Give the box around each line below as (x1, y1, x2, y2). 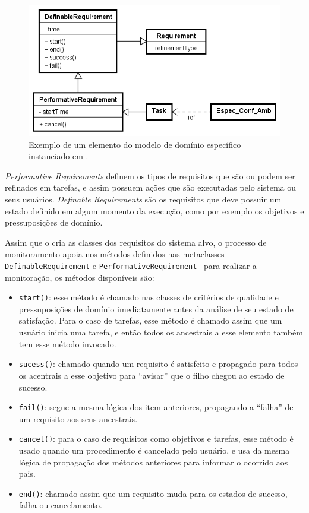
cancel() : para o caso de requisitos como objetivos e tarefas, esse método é (18, 432, 294, 445)
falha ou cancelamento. (18, 499, 102, 511)
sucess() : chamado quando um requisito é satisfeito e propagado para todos (18, 357, 298, 370)
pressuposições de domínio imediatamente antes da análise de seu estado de (18, 302, 294, 315)
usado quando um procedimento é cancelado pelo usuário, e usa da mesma (18, 444, 290, 456)
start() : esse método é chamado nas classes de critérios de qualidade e (18, 291, 279, 303)
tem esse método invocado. (18, 337, 116, 350)
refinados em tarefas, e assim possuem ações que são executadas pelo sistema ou (5, 181, 297, 194)
